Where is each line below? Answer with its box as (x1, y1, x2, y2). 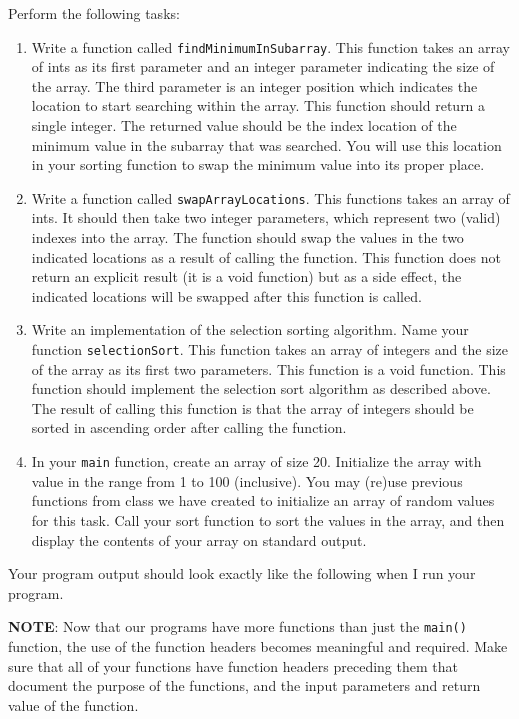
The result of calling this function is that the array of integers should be (31, 397, 474, 418)
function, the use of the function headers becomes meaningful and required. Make (8, 635, 508, 656)
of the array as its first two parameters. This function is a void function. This (31, 358, 506, 379)
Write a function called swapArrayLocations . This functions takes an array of (31, 187, 510, 208)
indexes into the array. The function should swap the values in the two (31, 227, 464, 248)
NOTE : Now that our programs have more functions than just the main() (8, 616, 467, 637)
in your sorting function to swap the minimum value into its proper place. (31, 154, 485, 175)
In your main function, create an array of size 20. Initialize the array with (31, 451, 482, 472)
